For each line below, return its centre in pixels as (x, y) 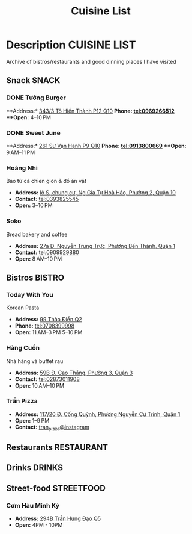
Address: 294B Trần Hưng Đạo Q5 (58, 518)
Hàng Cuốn (23, 348)
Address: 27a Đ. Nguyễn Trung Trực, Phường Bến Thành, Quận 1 (95, 246)
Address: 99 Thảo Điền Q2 (48, 320)
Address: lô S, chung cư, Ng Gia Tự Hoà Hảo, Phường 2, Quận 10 (95, 193)
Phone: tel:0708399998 (45, 326)
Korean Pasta (23, 308)
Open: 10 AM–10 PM (40, 385)
